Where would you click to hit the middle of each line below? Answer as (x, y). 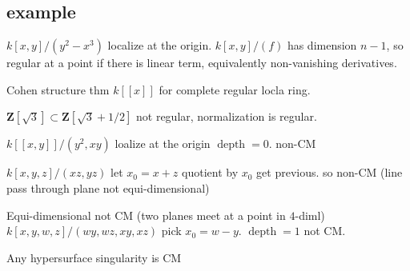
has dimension (322, 45)
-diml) (310, 215)
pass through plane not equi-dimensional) (108, 187)
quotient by (210, 172)
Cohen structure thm (58, 89)
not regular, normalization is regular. (227, 116)
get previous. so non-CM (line (330, 172)
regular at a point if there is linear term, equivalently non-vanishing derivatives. (202, 63)
